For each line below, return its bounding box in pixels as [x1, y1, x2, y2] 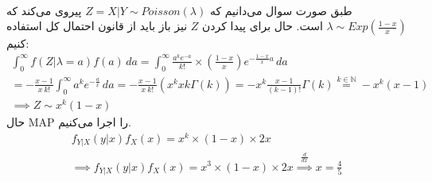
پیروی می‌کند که [6, 2, 82, 18]
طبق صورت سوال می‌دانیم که [209, 2, 352, 18]
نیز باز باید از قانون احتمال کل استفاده [6, 17, 188, 34]
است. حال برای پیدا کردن [202, 17, 323, 34]
